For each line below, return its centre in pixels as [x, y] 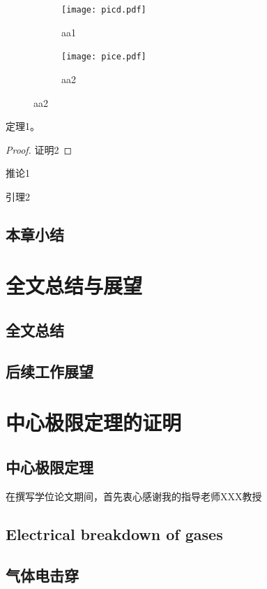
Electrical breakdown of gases [114, 533]
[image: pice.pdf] [104, 57]
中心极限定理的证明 [94, 422]
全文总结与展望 [74, 285]
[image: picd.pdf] [104, 10]
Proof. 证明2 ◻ [39, 149]
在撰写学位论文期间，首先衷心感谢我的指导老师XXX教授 [134, 496]
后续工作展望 [49, 371]
